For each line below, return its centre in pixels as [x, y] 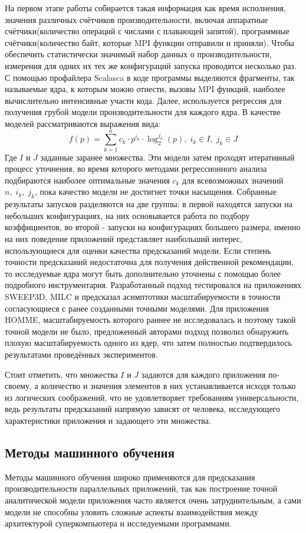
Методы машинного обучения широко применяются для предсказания [130, 477]
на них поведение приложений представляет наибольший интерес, [124, 239]
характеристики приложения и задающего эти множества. [108, 420]
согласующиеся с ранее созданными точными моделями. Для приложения [137, 308]
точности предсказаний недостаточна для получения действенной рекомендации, [149, 262]
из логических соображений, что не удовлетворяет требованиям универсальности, [152, 397]
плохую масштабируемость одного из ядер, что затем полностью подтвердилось [148, 343]
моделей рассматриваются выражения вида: [83, 123]
